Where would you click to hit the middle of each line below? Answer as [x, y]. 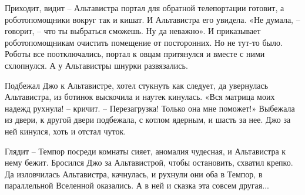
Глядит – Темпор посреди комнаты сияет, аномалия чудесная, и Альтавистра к [145, 151]
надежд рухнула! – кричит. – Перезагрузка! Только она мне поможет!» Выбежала [150, 108]
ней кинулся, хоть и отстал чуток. [66, 131]
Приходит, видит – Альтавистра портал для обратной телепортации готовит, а [145, 8]
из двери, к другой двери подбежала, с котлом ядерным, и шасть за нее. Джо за [148, 120]
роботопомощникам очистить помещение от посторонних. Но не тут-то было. [144, 42]
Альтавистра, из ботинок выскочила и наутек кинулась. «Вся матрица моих [140, 97]
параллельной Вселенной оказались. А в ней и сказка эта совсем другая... [137, 185]
